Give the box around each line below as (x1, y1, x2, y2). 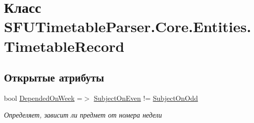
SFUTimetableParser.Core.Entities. (4, 16, 252, 37)
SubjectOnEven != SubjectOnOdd (94, 92, 198, 103)
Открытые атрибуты (4, 70, 104, 85)
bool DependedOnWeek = (4, 92, 83, 103)
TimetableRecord (4, 36, 125, 56)
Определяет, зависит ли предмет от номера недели (4, 109, 162, 120)
